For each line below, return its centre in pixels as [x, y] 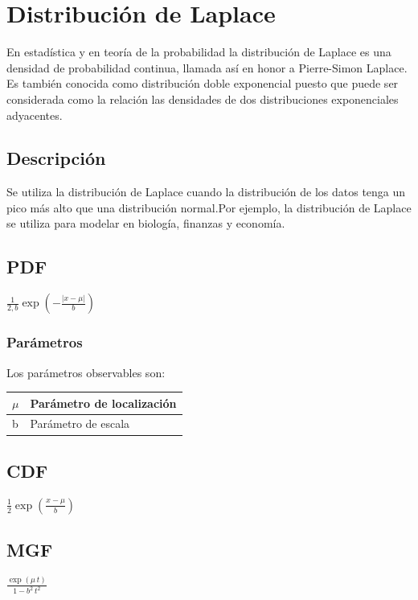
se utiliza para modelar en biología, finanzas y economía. [146, 223]
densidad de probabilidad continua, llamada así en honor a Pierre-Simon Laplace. [207, 67]
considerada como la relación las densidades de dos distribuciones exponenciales [203, 99]
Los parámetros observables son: [86, 372]
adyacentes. [35, 115]
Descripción [56, 158]
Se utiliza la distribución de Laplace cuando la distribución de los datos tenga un [206, 192]
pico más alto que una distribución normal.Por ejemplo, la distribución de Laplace [209, 207]
